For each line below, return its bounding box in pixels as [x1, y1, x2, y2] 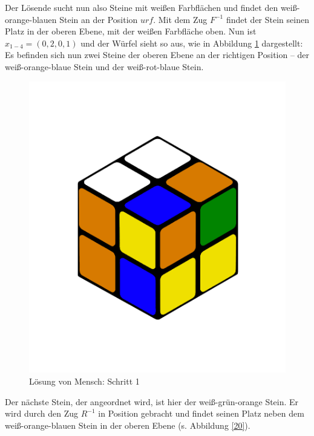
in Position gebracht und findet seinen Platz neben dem [98, 407, 304, 420]
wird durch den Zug [5, 407, 79, 420]
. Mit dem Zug [153, 13, 208, 25]
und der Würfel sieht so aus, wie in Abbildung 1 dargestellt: [80, 36, 303, 49]
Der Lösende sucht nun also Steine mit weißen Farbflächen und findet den [5, 1, 278, 13]
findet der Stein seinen [226, 13, 309, 25]
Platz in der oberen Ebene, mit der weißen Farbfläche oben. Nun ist [5, 25, 257, 37]
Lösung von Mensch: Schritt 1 [29, 375, 140, 388]
